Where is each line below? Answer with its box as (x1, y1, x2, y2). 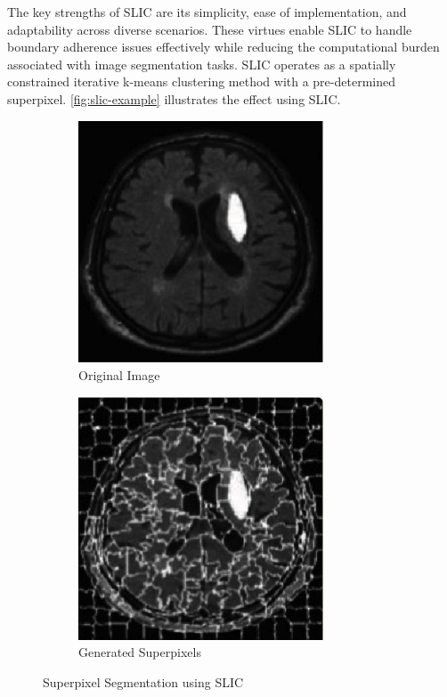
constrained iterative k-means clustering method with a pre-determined (7, 72, 395, 91)
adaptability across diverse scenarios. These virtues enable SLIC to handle (7, 20, 412, 38)
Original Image (78, 366, 160, 385)
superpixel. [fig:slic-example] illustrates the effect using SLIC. (7, 89, 341, 108)
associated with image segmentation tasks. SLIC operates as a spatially (7, 54, 396, 73)
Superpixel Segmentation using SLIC (43, 672, 244, 691)
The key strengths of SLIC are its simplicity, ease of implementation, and (7, 3, 407, 20)
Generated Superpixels (78, 643, 201, 661)
